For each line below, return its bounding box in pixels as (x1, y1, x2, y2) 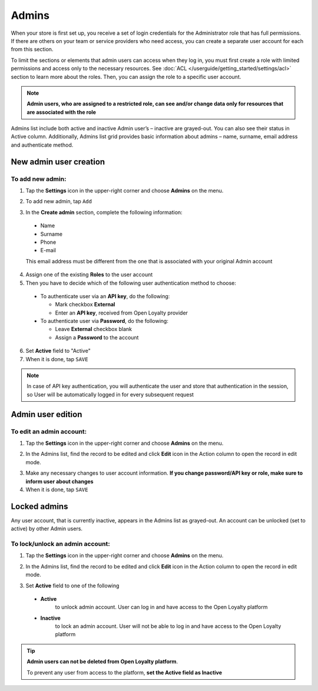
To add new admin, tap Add (25, 198, 92, 205)
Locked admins (11, 501, 68, 511)
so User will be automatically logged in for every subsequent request (26, 391, 194, 398)
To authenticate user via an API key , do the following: (40, 292, 170, 300)
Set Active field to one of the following (25, 582, 120, 589)
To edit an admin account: (11, 427, 87, 435)
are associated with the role (26, 108, 97, 115)
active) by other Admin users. (11, 525, 82, 533)
